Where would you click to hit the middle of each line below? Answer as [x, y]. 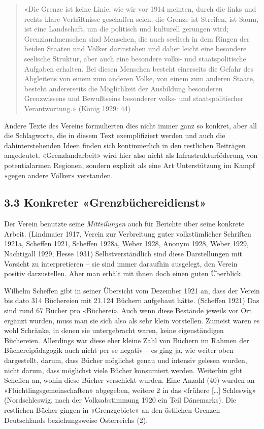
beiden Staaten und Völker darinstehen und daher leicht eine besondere [135, 48]
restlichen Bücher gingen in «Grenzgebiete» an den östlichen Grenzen [112, 409]
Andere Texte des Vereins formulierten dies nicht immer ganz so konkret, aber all [130, 125]
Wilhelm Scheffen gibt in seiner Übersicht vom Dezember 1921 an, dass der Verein [132, 290]
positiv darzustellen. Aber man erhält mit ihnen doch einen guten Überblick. [124, 273]
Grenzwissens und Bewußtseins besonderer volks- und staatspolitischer [134, 98]
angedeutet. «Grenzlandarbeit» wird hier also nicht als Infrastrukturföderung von [131, 155]
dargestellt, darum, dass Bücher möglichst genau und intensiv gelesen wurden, [126, 360]
